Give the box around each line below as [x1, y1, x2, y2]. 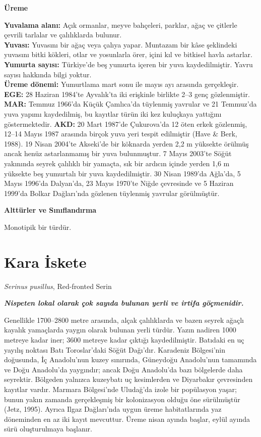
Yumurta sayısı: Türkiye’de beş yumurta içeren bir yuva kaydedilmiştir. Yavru [4, 59, 253, 69]
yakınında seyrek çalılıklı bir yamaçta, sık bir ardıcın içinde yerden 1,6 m [4, 158, 230, 168]
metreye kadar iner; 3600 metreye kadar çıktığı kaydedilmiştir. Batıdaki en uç [4, 334, 244, 345]
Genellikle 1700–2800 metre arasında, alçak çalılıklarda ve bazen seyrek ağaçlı [4, 314, 244, 325]
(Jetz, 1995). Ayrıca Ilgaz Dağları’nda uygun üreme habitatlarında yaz [4, 404, 222, 414]
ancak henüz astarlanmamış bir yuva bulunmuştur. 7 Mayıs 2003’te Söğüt [4, 148, 232, 159]
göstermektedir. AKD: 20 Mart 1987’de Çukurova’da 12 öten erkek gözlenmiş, [4, 118, 247, 129]
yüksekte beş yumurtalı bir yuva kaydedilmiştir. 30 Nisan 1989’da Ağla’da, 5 [4, 168, 241, 178]
